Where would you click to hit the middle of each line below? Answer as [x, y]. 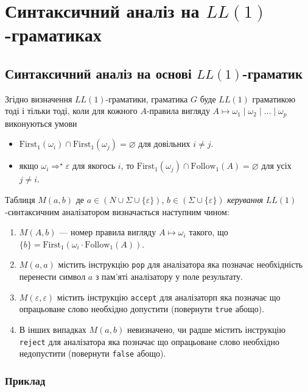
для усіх [276, 166]
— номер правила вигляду [108, 232]
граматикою [274, 98]
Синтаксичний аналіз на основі [98, 73]
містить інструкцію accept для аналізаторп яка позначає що [169, 297]
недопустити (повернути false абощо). [93, 353]
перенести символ [52, 276]
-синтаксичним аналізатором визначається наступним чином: [117, 211]
